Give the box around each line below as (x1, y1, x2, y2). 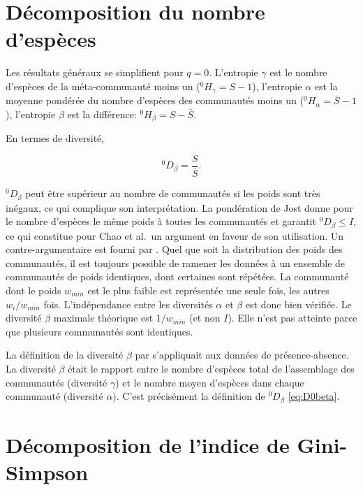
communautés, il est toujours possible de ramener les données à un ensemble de (6, 255, 346, 270)
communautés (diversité (6, 375, 108, 389)
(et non (189, 310, 221, 325)
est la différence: (67, 106, 137, 121)
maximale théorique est (53, 310, 154, 325)
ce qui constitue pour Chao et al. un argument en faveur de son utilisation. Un (6, 228, 344, 243)
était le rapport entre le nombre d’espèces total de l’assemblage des (68, 361, 355, 375)
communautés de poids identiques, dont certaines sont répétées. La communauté (6, 269, 349, 284)
